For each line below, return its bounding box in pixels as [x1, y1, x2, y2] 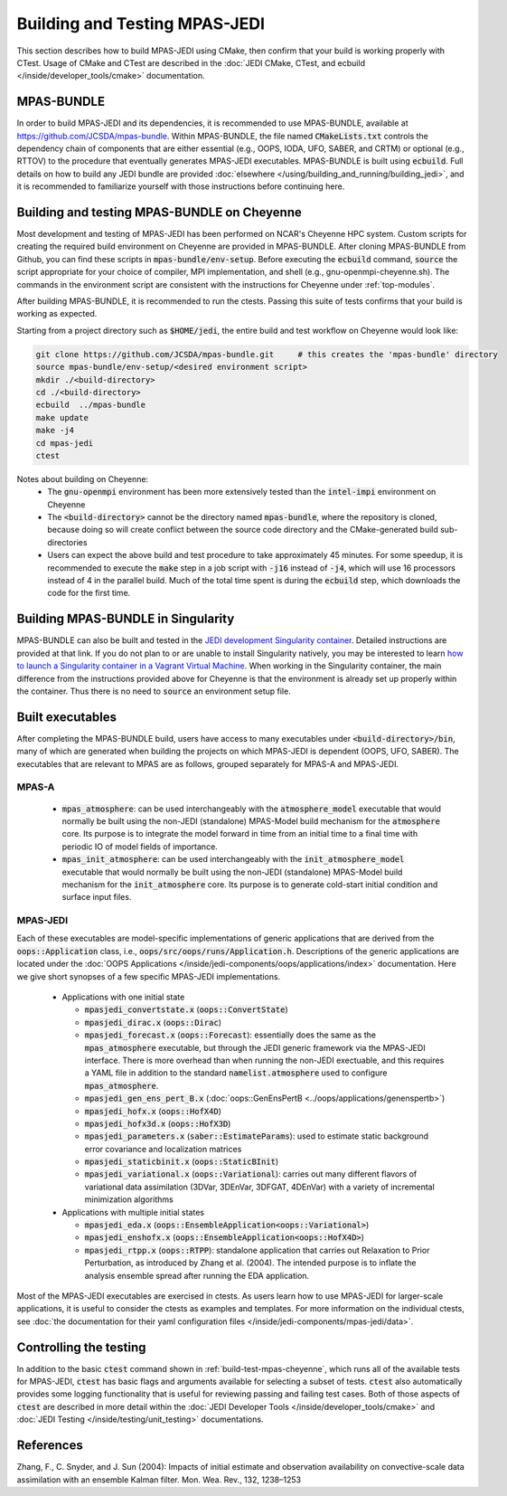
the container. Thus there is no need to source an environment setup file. [16, 686, 291, 696]
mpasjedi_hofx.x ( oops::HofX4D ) [84, 1105, 221, 1116]
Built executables [16, 709, 117, 724]
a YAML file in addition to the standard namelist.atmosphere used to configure [84, 1067, 388, 1078]
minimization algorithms [84, 1194, 174, 1205]
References [16, 1438, 83, 1453]
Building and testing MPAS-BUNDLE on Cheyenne [16, 204, 303, 220]
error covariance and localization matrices [84, 1143, 242, 1154]
